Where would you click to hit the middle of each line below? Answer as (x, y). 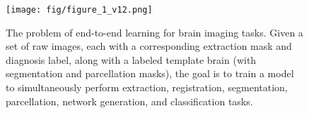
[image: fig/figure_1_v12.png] (79, 10)
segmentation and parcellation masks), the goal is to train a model (150, 73)
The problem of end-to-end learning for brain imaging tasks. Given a (154, 32)
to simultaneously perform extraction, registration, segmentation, (147, 87)
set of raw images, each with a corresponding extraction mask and (149, 46)
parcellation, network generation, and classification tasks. (129, 101)
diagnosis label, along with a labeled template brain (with (131, 59)
